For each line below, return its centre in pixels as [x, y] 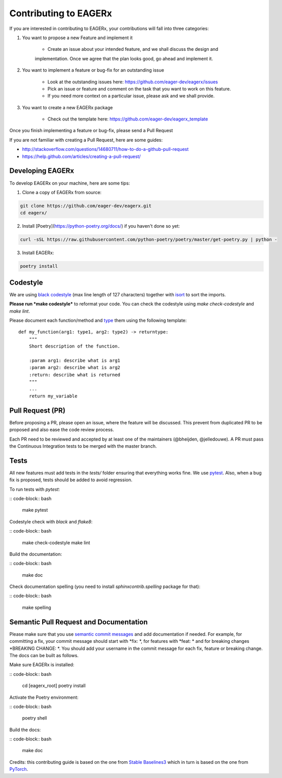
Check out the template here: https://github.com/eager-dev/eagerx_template [128, 119]
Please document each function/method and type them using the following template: [98, 320]
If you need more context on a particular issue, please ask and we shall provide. [131, 96]
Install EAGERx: [38, 253]
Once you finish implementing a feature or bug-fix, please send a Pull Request [91, 131]
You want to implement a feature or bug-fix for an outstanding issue [93, 70]
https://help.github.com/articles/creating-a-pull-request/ [81, 156]
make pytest [35, 510]
